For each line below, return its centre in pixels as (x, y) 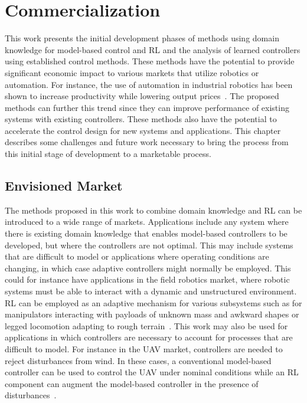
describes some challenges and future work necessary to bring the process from (147, 142)
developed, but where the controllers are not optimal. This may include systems (149, 245)
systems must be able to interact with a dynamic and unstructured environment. (151, 291)
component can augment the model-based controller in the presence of (132, 383)
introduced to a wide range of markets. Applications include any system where (147, 222)
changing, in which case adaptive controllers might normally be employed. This (148, 268)
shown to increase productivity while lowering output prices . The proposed (142, 96)
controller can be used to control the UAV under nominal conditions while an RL (152, 372)
